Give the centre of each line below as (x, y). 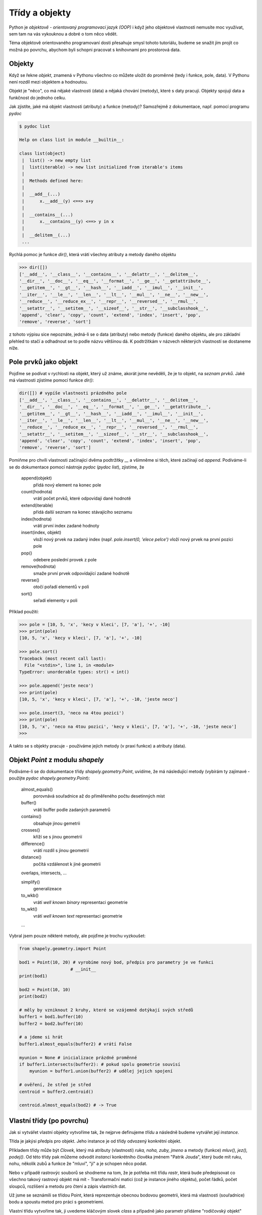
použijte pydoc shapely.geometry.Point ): (49, 778)
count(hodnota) (37, 492)
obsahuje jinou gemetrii (57, 823)
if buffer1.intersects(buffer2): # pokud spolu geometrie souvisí (100, 1064)
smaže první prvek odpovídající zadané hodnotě (81, 573)
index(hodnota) (36, 519)
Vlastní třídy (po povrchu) (49, 1120)
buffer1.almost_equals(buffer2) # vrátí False (75, 1044)
